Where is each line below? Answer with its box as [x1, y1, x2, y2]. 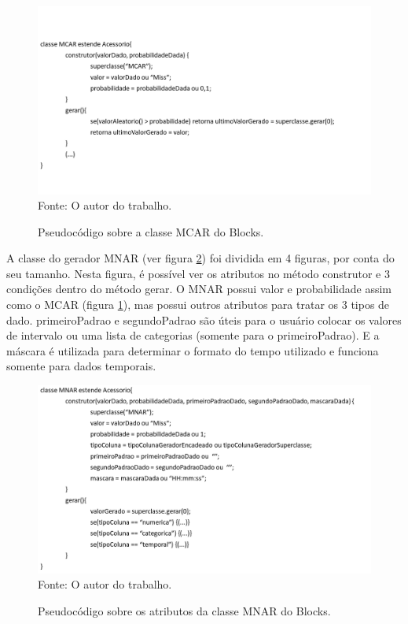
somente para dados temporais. [6, 358, 156, 374]
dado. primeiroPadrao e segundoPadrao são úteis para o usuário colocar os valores [6, 311, 402, 328]
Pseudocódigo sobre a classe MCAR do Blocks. [38, 223, 264, 240]
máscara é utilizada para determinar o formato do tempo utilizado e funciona [6, 342, 379, 358]
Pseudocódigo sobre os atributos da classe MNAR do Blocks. [38, 602, 331, 618]
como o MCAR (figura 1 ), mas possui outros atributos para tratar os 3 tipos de [6, 296, 390, 313]
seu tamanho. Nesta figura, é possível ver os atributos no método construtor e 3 [6, 265, 390, 281]
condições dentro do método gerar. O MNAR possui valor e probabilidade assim [6, 280, 391, 297]
